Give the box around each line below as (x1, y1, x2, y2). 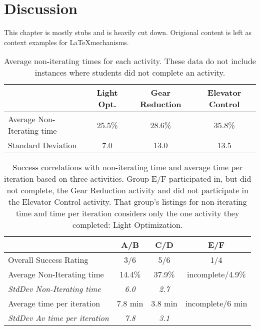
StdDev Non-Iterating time (8, 283, 101, 295)
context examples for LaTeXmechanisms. (4, 37, 129, 47)
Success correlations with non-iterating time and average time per (12, 161, 243, 173)
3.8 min (151, 297, 177, 309)
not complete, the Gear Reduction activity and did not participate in (6, 184, 248, 196)
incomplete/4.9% (186, 268, 246, 280)
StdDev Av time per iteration (8, 312, 109, 324)
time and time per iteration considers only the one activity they (15, 207, 239, 219)
